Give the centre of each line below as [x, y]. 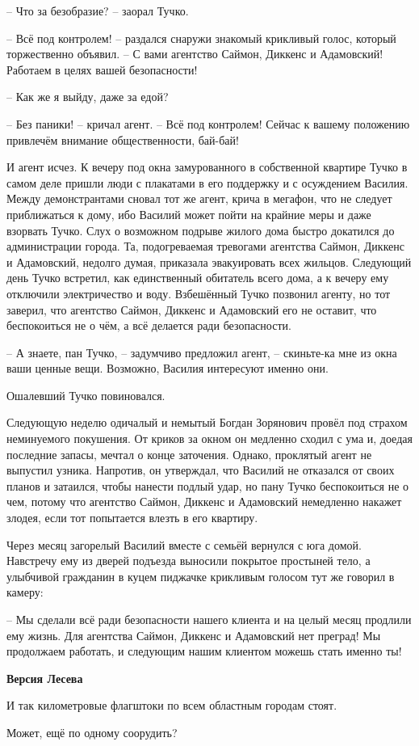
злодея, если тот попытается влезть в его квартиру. [132, 518]
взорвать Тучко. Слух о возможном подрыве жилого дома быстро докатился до [201, 230]
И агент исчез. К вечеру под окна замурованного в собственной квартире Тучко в [207, 167]
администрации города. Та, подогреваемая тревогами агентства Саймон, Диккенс [206, 246]
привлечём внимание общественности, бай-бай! [123, 139]
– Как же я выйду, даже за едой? [88, 97]
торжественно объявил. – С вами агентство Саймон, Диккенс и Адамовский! [195, 54]
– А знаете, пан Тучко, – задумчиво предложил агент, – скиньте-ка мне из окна [202, 352]
